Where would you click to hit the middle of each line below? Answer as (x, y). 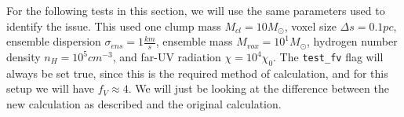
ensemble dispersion (54, 41)
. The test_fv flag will (328, 57)
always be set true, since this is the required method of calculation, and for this (197, 73)
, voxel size (310, 26)
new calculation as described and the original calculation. (144, 104)
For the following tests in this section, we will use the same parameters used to (196, 10)
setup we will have (51, 88)
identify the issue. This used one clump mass (114, 26)
